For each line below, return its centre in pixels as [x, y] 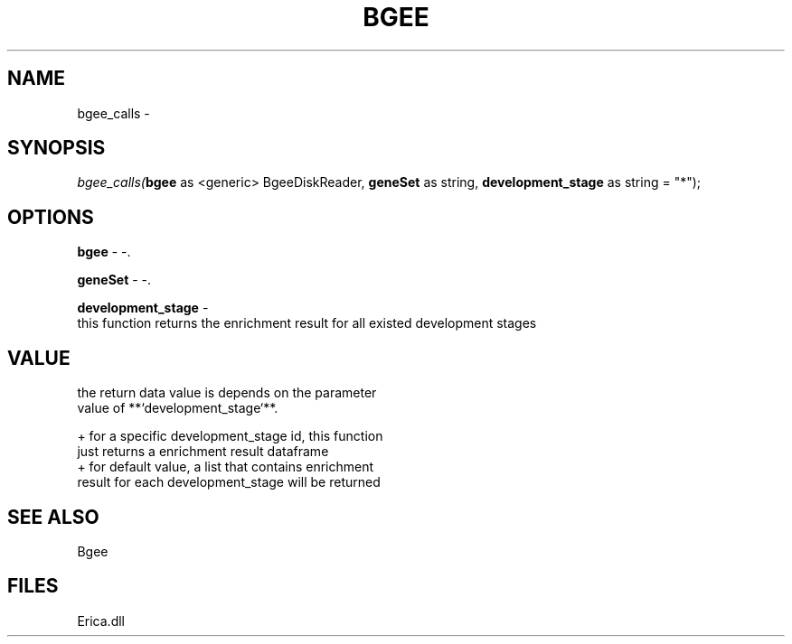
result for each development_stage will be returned [229, 482]
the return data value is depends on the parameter [227, 393]
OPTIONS [51, 217]
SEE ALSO [53, 517]
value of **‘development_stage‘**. [178, 408]
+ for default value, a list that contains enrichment [226, 467]
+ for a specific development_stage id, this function [230, 436]
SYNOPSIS [57, 148]
